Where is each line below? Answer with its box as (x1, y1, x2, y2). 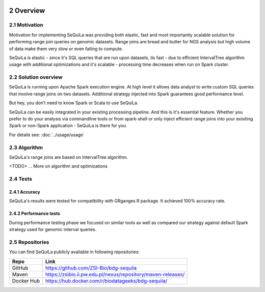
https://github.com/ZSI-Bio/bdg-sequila (45, 264, 137, 271)
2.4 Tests (9, 175, 32, 182)
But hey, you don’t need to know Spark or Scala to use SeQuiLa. (9, 100, 138, 106)
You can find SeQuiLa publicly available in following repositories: (9, 249, 140, 255)
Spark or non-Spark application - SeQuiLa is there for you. (9, 123, 127, 129)
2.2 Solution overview (9, 74, 63, 81)
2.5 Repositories (9, 238, 49, 245)
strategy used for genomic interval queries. (9, 227, 97, 233)
